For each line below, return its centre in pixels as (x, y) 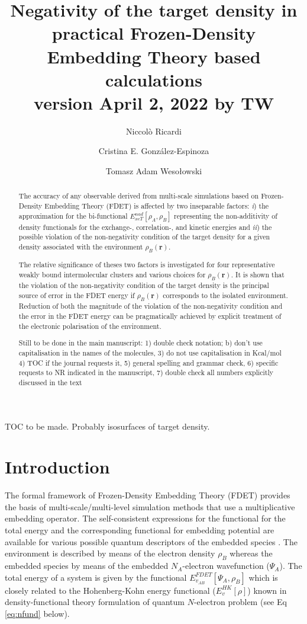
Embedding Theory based (154, 56)
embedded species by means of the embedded (87, 566)
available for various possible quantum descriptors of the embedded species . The (151, 541)
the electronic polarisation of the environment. (90, 326)
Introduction (57, 467)
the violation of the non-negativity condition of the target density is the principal (144, 285)
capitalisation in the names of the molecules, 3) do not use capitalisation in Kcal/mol (150, 352)
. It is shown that (258, 275)
